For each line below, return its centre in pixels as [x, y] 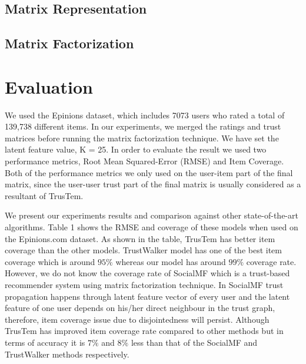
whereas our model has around [171, 261]
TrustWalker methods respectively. [67, 354]
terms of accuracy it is [45, 342]
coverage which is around [50, 261]
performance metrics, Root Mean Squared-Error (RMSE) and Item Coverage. [144, 161]
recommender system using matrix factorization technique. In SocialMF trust [144, 284]
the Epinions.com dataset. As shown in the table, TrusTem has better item [140, 238]
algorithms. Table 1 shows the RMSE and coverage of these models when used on [152, 227]
